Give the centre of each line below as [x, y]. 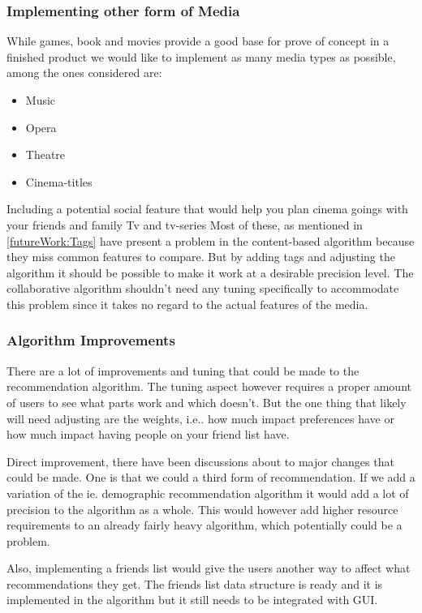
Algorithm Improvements [91, 340]
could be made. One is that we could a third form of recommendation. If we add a [211, 477]
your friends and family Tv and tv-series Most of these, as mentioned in [185, 224]
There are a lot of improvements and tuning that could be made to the [183, 370]
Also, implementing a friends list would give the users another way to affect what [209, 568]
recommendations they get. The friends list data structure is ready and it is [195, 583]
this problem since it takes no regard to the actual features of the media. [187, 304]
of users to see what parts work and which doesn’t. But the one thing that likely [207, 402]
